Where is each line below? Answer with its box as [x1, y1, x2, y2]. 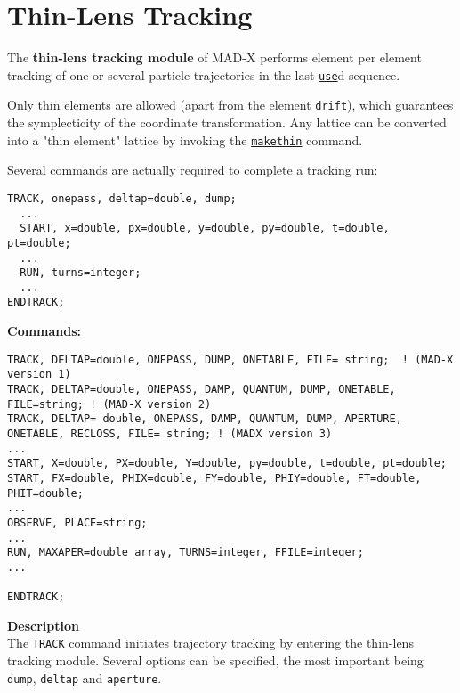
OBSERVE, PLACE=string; [7, 516, 148, 529]
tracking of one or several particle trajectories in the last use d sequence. [7, 65, 400, 84]
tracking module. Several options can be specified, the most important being [7, 651, 424, 670]
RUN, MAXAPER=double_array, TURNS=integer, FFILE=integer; [7, 546, 364, 559]
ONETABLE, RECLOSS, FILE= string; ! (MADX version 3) [7, 428, 333, 440]
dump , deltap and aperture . [7, 668, 162, 687]
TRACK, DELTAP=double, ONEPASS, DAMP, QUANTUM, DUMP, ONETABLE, [7, 383, 396, 396]
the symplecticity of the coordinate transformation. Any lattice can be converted [7, 113, 447, 132]
